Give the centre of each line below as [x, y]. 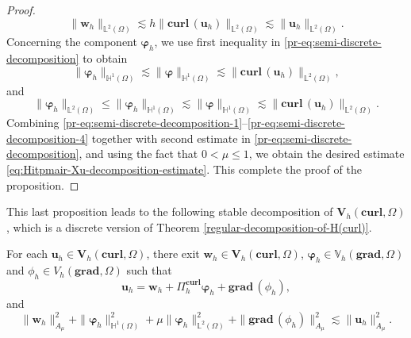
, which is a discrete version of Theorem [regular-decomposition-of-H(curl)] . [189, 227]
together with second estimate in [171, 138]
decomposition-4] [48, 138]
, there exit [173, 253]
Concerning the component [72, 42]
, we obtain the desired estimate [326, 154]
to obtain [105, 58]
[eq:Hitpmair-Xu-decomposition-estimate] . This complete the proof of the [184, 169]
